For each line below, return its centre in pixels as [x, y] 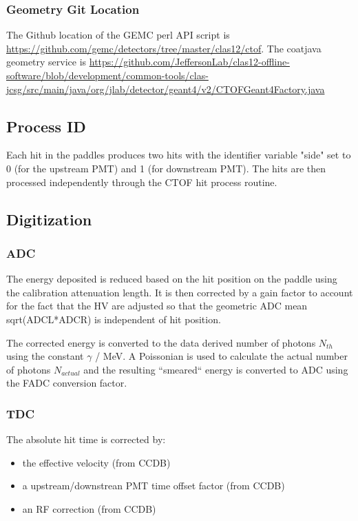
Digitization [49, 219]
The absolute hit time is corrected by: [86, 439]
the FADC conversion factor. [67, 383]
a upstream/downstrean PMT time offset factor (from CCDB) [154, 486]
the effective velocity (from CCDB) [96, 462]
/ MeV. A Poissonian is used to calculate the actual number [222, 356]
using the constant [45, 356]
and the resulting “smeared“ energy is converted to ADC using [216, 369]
